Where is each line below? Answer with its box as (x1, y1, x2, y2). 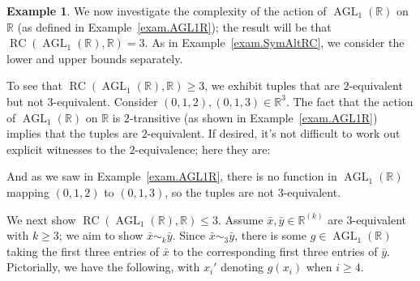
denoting (221, 258, 264, 275)
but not (6, 92, 44, 109)
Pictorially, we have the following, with (6, 258, 200, 275)
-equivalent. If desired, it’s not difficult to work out (147, 125, 401, 142)
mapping (6, 183, 49, 200)
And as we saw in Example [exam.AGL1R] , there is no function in (6, 168, 337, 185)
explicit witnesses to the (6, 140, 126, 157)
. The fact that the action (285, 92, 414, 109)
